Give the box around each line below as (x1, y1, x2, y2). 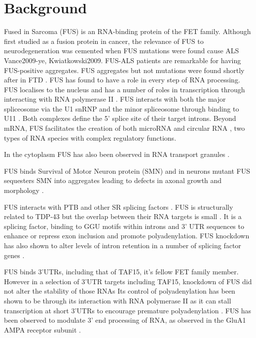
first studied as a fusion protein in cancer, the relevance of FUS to (4, 36, 204, 46)
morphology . (4, 185, 44, 195)
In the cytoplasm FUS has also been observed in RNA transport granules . (4, 149, 230, 159)
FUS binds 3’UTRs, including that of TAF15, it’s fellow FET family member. (4, 266, 239, 277)
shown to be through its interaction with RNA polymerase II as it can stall (4, 295, 231, 305)
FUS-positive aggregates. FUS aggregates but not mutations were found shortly (4, 65, 245, 75)
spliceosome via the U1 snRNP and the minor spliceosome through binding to (4, 103, 239, 113)
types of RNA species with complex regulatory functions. (4, 132, 177, 143)
